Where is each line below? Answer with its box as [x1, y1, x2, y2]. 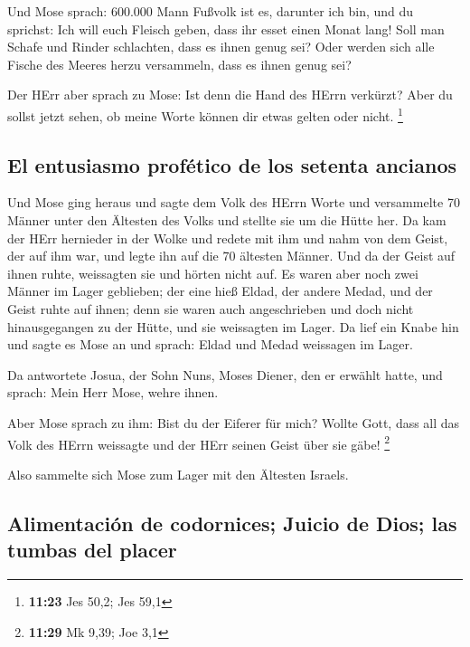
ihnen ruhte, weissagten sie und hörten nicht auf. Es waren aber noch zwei [7, 263, 418, 282]
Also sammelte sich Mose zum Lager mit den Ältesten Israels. [7, 464, 349, 483]
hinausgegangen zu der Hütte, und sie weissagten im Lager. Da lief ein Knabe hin [7, 317, 459, 336]
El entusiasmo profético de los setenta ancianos [7, 150, 457, 178]
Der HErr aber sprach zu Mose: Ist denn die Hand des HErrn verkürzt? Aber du [7, 85, 453, 104]
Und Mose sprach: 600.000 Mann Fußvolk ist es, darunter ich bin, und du [7, 2, 414, 20]
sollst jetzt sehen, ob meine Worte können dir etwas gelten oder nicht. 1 [7, 103, 403, 125]
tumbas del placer [7, 536, 177, 564]
